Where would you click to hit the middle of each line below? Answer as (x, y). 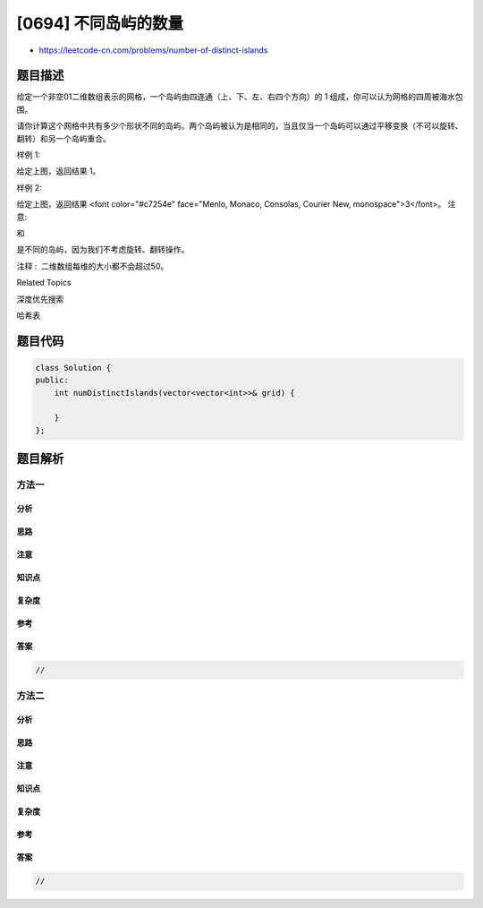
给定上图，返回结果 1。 (59, 171)
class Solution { (73, 368)
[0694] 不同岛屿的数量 (100, 23)
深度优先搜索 (40, 299)
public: (52, 380)
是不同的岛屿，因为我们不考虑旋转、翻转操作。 (103, 250)
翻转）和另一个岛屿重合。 (64, 138)
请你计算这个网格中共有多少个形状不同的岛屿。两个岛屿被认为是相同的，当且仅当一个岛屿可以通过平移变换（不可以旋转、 (240, 126)
